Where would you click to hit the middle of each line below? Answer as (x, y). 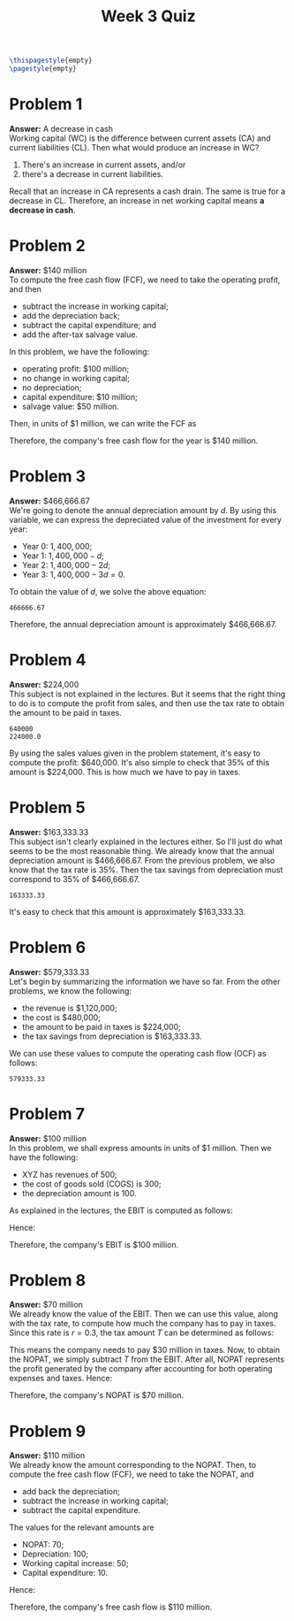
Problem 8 (48, 1280)
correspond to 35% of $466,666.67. (74, 879)
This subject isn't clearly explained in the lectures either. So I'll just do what (146, 841)
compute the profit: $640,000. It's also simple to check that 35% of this (139, 762)
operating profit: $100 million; (75, 368)
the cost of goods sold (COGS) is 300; (91, 1184)
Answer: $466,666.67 (49, 501)
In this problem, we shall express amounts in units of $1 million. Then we (140, 1148)
